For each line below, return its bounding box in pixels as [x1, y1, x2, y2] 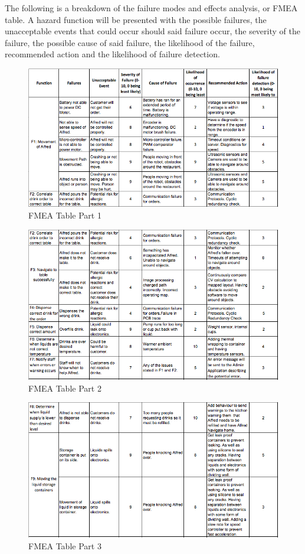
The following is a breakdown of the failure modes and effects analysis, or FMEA [5, 2, 298, 14]
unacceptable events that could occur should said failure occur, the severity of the [5, 25, 300, 37]
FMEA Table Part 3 [28, 539, 101, 552]
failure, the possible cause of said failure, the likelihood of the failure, [5, 36, 255, 48]
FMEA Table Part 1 [28, 209, 101, 221]
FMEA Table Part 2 [28, 382, 101, 394]
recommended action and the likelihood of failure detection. [5, 48, 220, 60]
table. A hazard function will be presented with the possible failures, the [5, 13, 267, 25]
